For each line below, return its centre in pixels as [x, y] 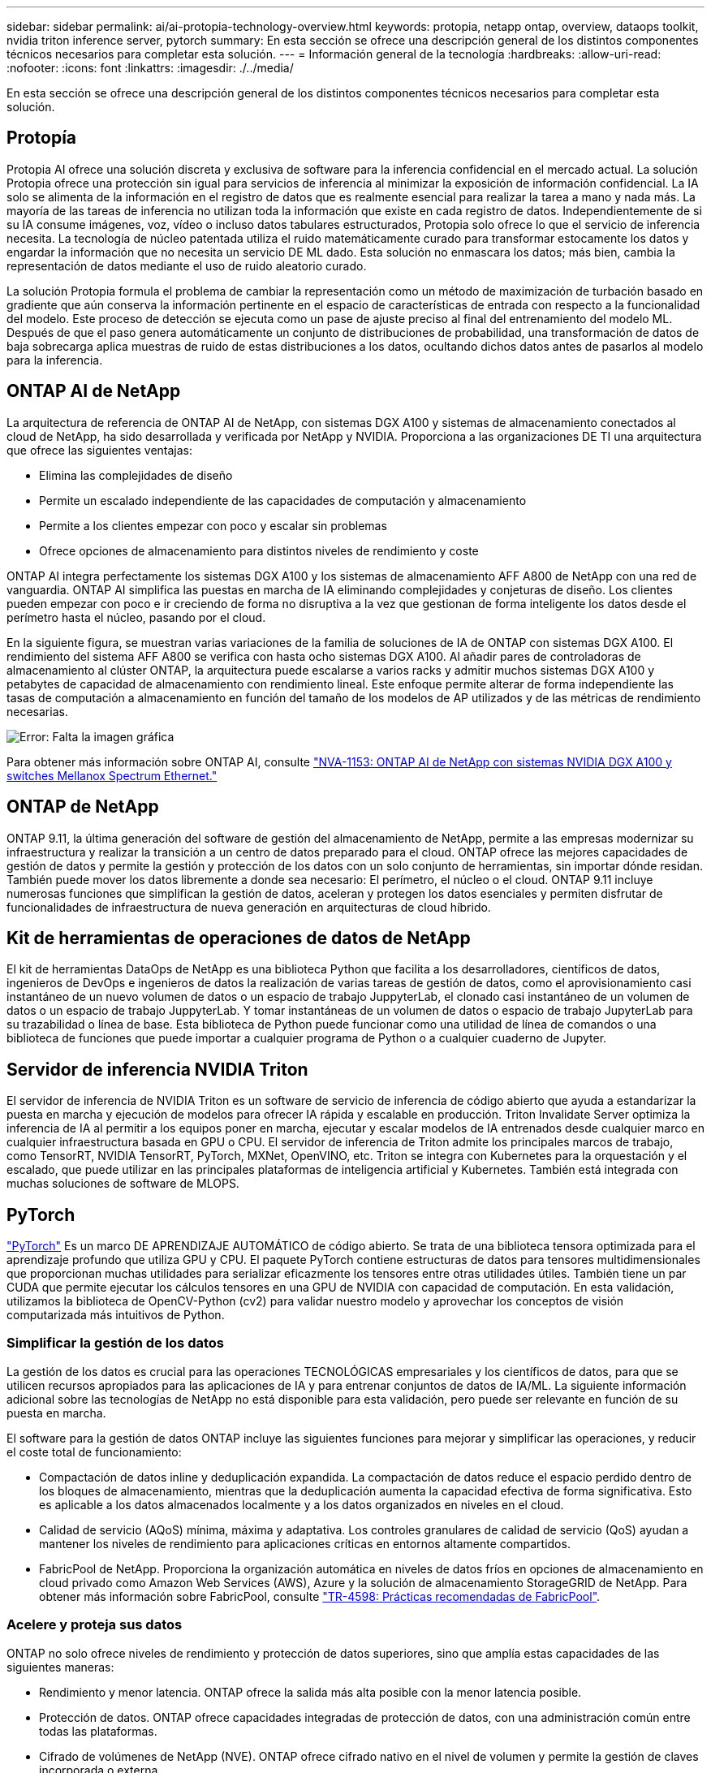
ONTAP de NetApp [83, 807]
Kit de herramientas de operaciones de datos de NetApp [239, 938]
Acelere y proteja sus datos [95, 1625]
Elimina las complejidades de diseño [136, 475]
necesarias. [37, 711]
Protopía [42, 138]
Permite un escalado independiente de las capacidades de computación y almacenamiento [283, 500]
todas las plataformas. [98, 1731]
